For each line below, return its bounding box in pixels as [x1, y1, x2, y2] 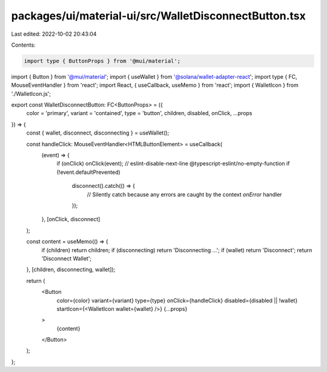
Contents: [11, 41, 36, 48]
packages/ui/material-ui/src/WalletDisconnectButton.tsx [11, 9, 306, 22]
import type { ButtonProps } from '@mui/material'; [24, 58, 181, 64]
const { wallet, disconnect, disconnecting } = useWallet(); [26, 129, 170, 136]
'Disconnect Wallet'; [41, 254, 92, 262]
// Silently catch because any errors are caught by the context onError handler [87, 191, 282, 198]
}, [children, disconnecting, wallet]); [26, 266, 116, 273]
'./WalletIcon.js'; [11, 90, 51, 97]
